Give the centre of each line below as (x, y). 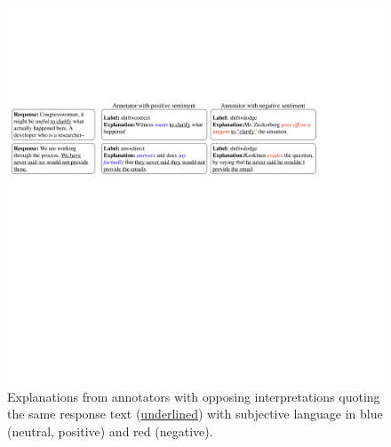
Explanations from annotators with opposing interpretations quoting (194, 396)
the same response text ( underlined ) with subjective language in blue (195, 414)
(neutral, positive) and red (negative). (110, 431)
